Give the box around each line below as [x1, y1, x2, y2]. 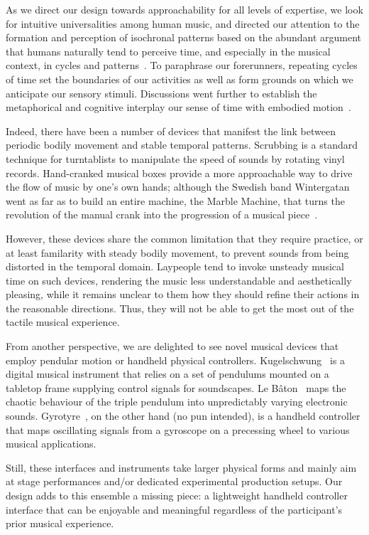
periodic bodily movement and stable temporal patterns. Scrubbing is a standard [6, 137, 358, 152]
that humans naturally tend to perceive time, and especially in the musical [6, 43, 331, 58]
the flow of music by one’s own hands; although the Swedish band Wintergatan [6, 179, 350, 194]
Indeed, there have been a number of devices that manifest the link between [6, 123, 336, 138]
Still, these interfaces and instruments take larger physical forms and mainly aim [6, 460, 357, 475]
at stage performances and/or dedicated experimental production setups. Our [6, 474, 343, 489]
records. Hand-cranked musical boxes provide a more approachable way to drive [6, 165, 353, 180]
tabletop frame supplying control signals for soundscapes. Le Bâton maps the [6, 380, 346, 395]
